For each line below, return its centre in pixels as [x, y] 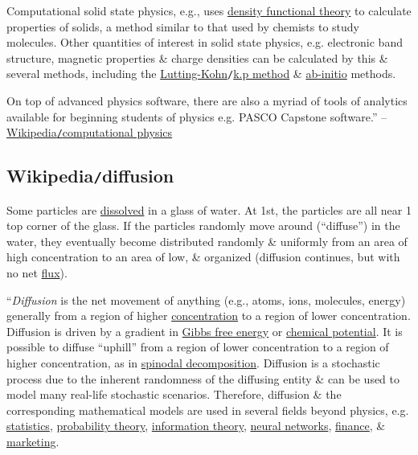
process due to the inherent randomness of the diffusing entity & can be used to [203, 378]
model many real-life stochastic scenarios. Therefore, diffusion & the [174, 394]
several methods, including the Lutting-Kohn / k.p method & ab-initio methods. [201, 74]
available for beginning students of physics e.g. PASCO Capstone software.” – [197, 116]
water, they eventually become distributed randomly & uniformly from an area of [207, 241]
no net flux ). [37, 273]
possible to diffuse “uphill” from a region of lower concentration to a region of [198, 347]
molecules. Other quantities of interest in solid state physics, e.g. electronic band [205, 42]
